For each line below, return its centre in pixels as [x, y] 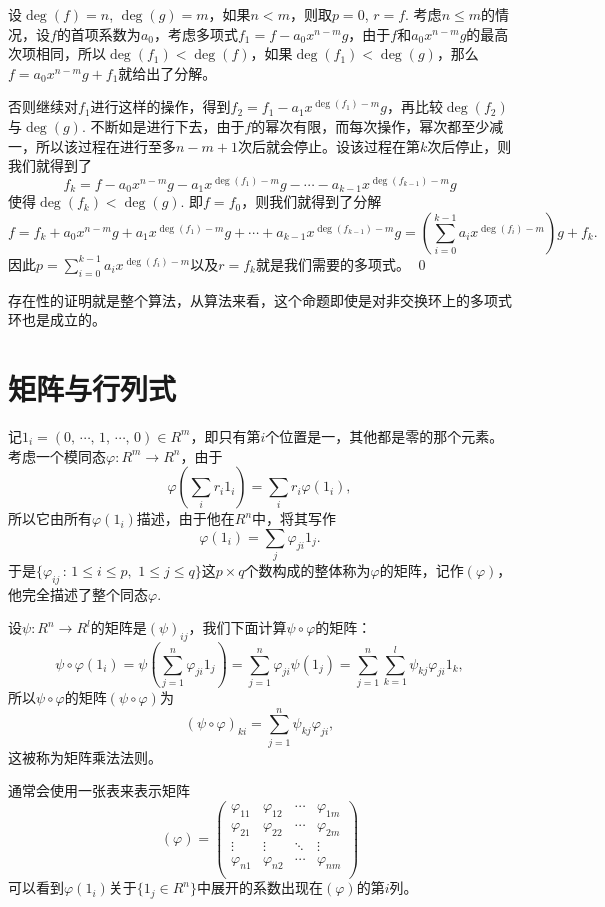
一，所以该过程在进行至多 [92, 145]
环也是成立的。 [57, 319]
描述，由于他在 [185, 518]
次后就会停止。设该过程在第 [328, 145]
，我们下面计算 [237, 627]
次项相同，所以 [57, 53]
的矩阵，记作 [421, 570]
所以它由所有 [50, 518]
